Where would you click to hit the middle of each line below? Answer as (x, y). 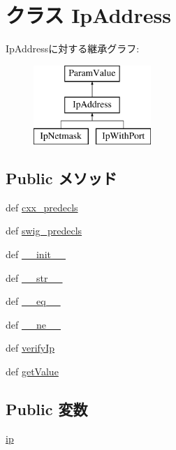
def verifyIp (30, 348)
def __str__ (34, 277)
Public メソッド (61, 178)
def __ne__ (33, 324)
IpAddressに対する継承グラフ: (73, 48)
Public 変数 (47, 409)
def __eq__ (33, 301)
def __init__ (36, 254)
